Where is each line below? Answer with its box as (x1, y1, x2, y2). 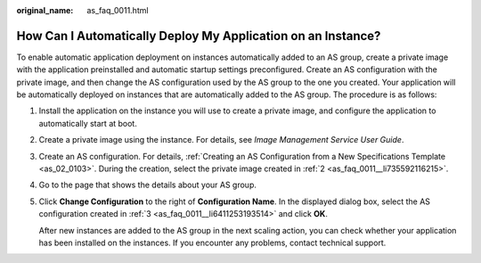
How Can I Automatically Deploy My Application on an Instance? (16, 28, 381, 44)
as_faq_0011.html (86, 5, 149, 15)
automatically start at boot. (38, 118, 137, 128)
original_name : (16, 5, 74, 15)
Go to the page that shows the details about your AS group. (38, 179, 257, 191)
